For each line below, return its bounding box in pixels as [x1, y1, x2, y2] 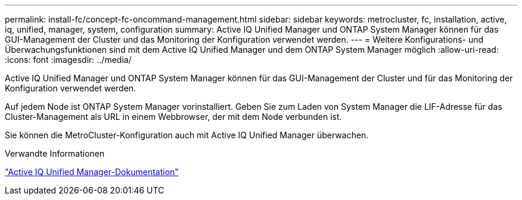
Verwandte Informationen [5, 148, 105, 158]
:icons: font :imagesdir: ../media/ [5, 55, 132, 65]
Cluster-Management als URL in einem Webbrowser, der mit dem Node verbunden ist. [5, 112, 342, 122]
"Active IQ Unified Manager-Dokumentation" [5, 167, 179, 177]
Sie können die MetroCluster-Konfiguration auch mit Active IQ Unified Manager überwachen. [5, 130, 369, 140]
